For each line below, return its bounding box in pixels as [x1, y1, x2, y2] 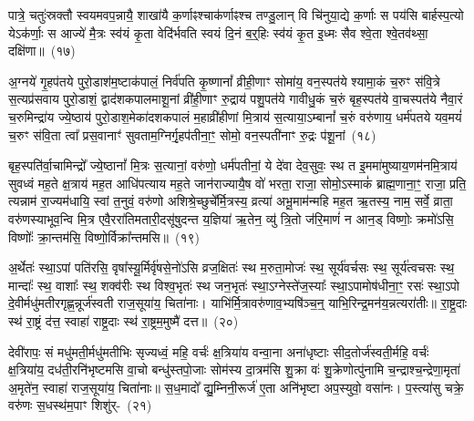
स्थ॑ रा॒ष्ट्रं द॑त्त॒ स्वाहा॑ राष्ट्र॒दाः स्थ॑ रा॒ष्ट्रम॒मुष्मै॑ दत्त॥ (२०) [8, 311, 239, 330]
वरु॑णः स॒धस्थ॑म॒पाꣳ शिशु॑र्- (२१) [8, 395, 152, 415]
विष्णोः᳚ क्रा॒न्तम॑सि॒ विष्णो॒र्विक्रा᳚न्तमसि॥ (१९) [8, 227, 200, 246]
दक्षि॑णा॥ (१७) [8, 41, 76, 60]
